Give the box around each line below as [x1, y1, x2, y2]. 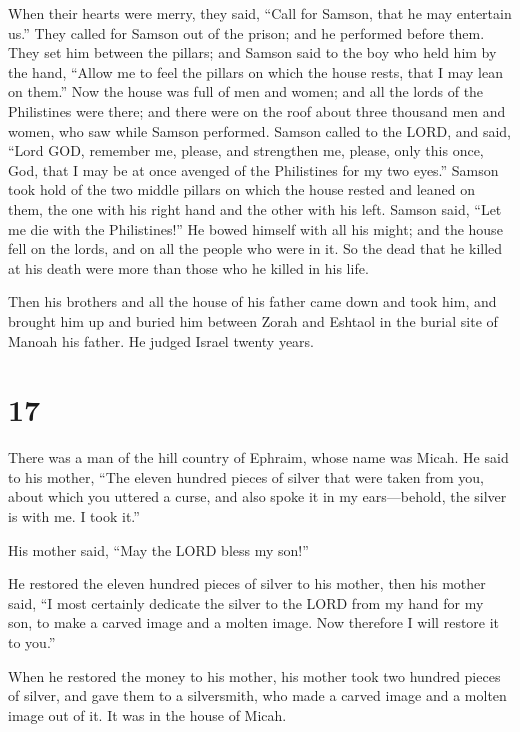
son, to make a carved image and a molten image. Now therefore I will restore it [8, 612, 500, 633]
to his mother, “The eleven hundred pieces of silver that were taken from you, [8, 466, 484, 487]
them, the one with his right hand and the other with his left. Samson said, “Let [8, 198, 502, 219]
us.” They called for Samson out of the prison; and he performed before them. [8, 22, 485, 43]
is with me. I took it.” [8, 506, 140, 526]
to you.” [8, 631, 56, 652]
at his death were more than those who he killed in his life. [8, 257, 369, 278]
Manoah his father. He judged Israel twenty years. [8, 330, 315, 351]
